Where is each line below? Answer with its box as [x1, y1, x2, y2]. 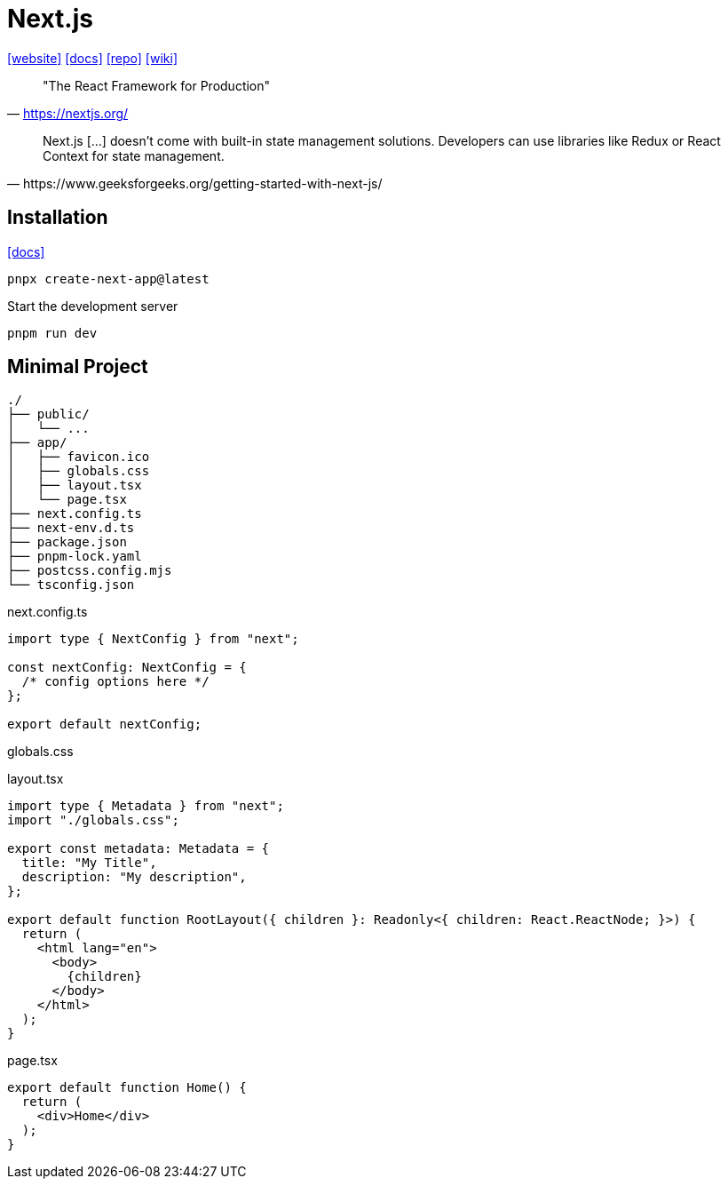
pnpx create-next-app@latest [7, 271, 210, 286]
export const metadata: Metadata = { [7, 841, 270, 856]
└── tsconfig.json [7, 577, 135, 593]
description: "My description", [21, 870, 247, 885]
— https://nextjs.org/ [7, 105, 129, 121]
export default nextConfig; [7, 717, 202, 732]
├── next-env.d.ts [7, 521, 135, 536]
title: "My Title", [21, 856, 157, 871]
